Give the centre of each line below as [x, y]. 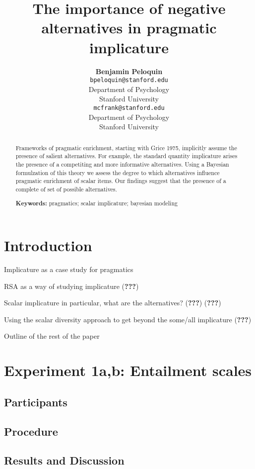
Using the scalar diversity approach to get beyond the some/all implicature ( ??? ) [128, 319]
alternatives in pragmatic [129, 28]
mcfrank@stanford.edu [129, 108]
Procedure [31, 431]
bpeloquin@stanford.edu [129, 80]
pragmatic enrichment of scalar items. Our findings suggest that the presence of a [121, 181]
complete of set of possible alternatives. [66, 189]
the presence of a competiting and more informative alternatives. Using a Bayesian [122, 164]
